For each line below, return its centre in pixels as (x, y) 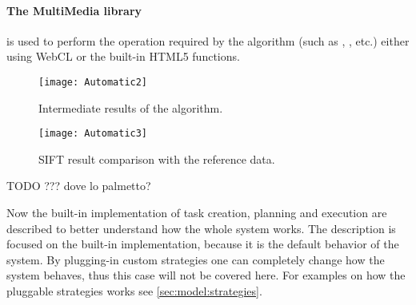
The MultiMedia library (74, 10)
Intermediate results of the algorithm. (131, 107)
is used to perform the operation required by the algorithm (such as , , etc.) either (208, 40)
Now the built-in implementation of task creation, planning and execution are (197, 213)
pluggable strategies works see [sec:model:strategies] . (134, 291)
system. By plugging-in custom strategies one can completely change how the (196, 259)
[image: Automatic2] (93, 82)
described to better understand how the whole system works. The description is (201, 228)
